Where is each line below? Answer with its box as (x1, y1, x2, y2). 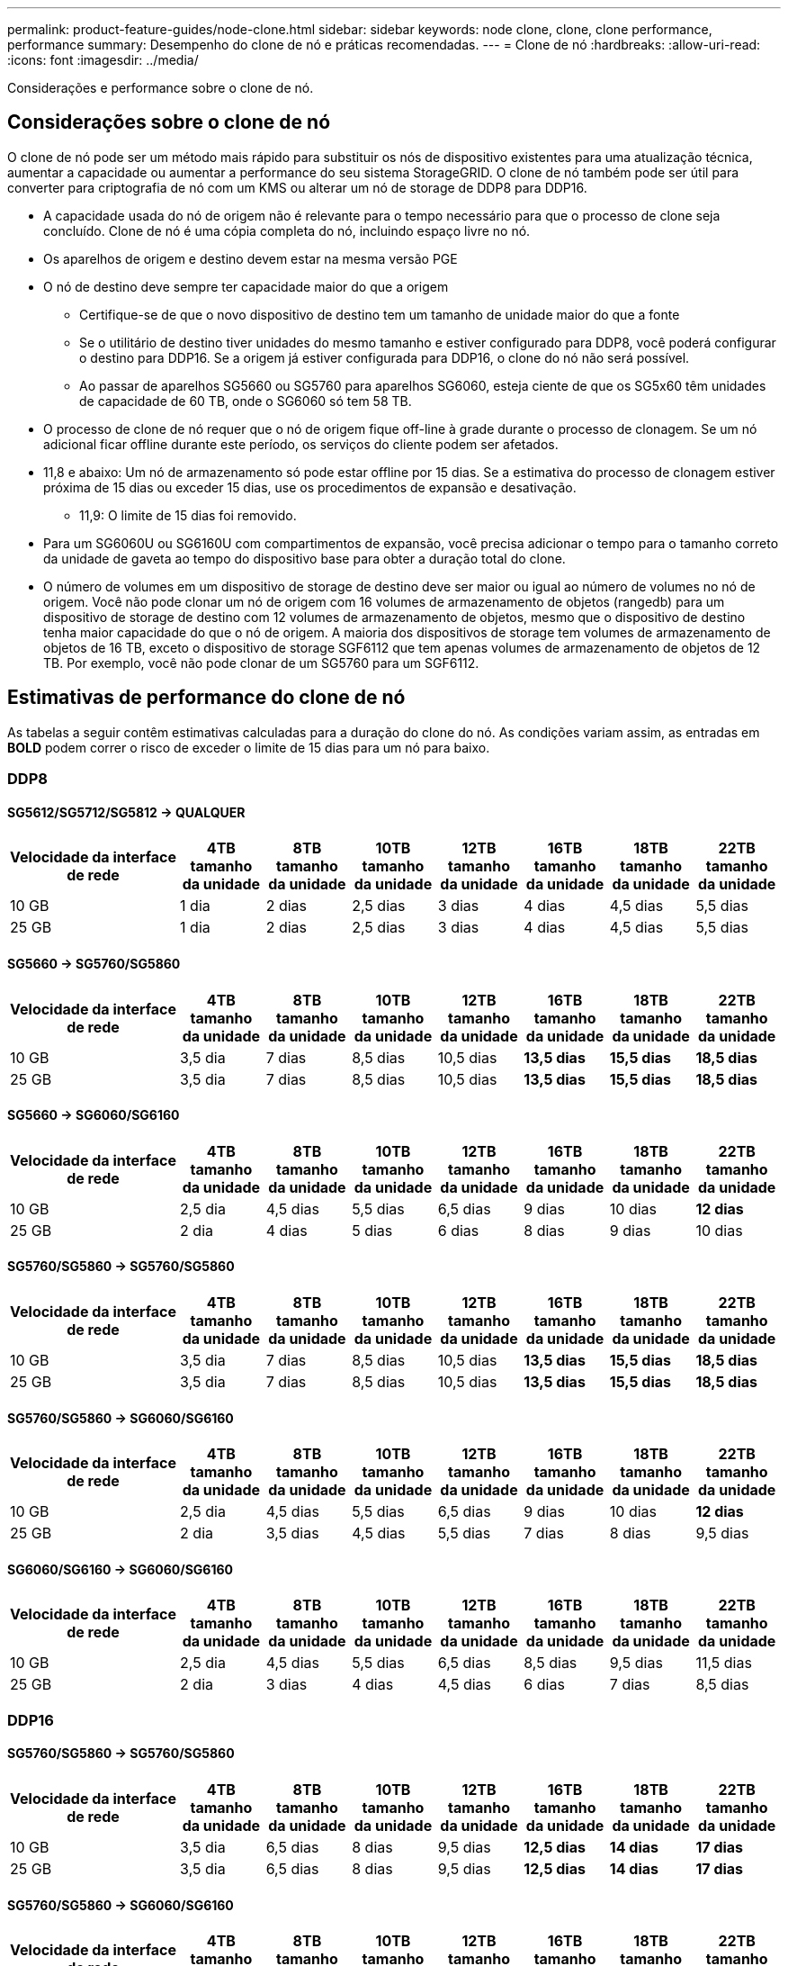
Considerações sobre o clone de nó (7, 111, 331, 134)
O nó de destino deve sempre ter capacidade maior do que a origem (43, 278, 449, 294)
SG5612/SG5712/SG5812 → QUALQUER (7, 804, 246, 820)
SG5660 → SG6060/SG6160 (7, 1107, 180, 1123)
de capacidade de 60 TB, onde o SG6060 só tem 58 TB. (79, 392, 412, 409)
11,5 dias (695, 1654, 752, 1673)
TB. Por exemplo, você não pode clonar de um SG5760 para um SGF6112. (43, 654, 479, 671)
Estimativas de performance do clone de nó (7, 686, 406, 709)
